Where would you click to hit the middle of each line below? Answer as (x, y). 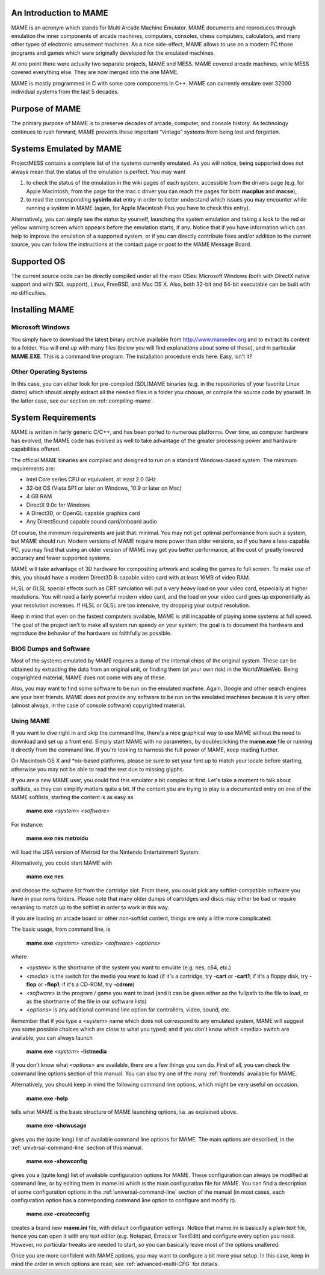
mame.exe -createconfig (58, 1214)
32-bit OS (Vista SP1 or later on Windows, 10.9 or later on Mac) (104, 488)
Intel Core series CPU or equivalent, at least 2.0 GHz (91, 480)
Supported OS (38, 261)
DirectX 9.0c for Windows (58, 505)
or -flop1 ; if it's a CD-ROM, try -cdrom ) (86, 984)
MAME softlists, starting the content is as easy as (72, 797)
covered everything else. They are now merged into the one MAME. (95, 72)
